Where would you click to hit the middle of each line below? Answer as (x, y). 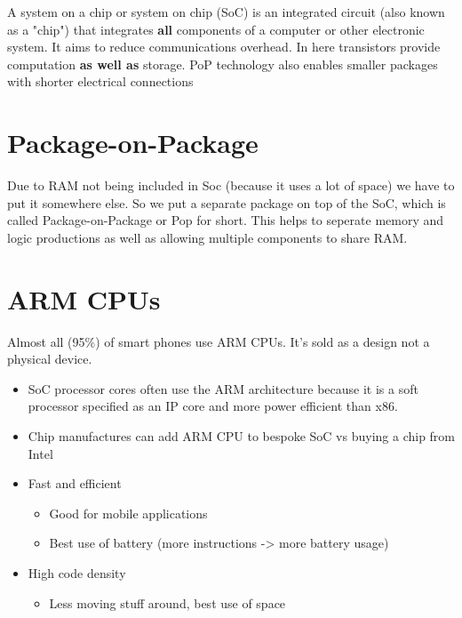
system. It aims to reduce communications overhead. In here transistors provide (224, 47)
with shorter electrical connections (100, 81)
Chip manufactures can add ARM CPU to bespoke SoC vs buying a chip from (242, 435)
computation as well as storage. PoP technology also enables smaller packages (223, 64)
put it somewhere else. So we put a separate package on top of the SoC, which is (227, 202)
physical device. (50, 359)
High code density (77, 572)
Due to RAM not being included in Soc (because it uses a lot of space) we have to (231, 185)
